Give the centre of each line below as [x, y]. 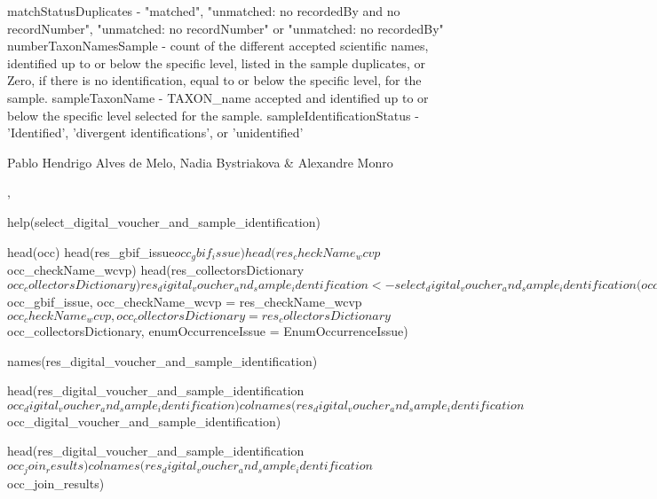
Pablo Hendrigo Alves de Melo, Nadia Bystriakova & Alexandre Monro [200, 162]
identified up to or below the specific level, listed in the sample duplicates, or [216, 62]
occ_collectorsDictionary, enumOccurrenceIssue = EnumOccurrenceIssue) [208, 331]
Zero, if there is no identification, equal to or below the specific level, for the [214, 80]
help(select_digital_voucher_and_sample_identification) [164, 221]
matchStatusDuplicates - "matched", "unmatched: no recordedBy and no [204, 11]
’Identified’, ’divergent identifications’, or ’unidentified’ [155, 133]
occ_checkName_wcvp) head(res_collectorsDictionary [156, 269]
